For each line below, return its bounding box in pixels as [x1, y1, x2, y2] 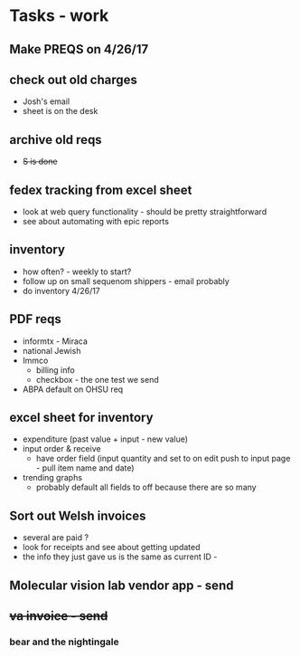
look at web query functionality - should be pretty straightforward [22, 206, 267, 217]
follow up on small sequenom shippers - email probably [22, 275, 230, 286]
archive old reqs [9, 132, 102, 148]
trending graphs [22, 472, 83, 483]
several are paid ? [22, 532, 89, 543]
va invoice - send [9, 608, 108, 624]
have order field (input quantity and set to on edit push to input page [35, 453, 291, 464]
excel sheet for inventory [9, 410, 154, 425]
